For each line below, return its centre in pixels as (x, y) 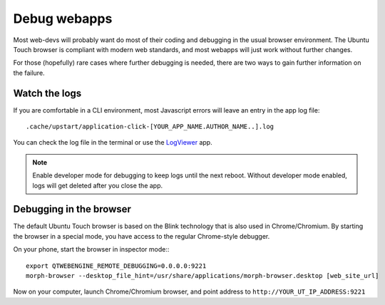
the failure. (29, 73)
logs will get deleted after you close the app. (98, 185)
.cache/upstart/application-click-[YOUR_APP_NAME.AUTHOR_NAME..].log (150, 127)
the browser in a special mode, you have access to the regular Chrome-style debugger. (142, 236)
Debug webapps (63, 19)
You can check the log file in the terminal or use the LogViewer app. (113, 143)
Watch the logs (47, 93)
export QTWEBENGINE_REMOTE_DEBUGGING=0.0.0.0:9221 (116, 266)
